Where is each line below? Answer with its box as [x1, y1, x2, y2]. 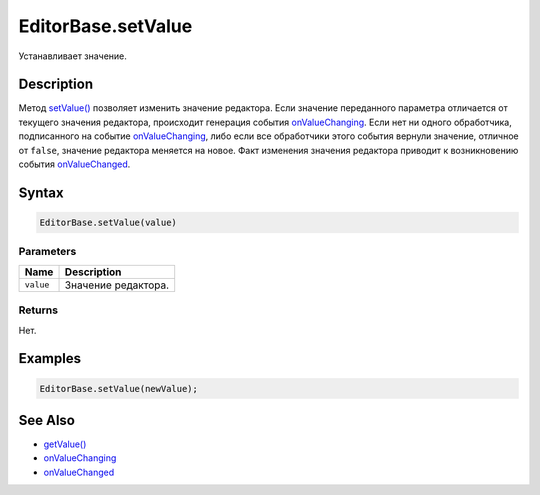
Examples [18, 350, 82, 367]
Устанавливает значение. [18, 50, 127, 62]
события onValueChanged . [18, 158, 131, 170]
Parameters [18, 245, 77, 259]
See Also [18, 411, 75, 429]
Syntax [18, 184, 64, 201]
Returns [18, 303, 59, 317]
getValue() [43, 438, 87, 450]
